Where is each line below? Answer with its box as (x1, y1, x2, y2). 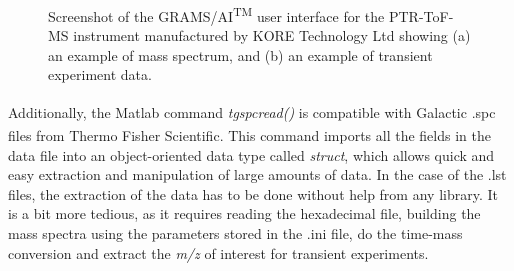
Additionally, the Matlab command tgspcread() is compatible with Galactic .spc (8, 101, 496, 122)
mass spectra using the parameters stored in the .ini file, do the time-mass (8, 222, 463, 243)
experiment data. (48, 64, 152, 85)
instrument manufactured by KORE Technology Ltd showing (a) (73, 25, 471, 46)
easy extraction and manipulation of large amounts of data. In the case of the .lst (8, 164, 507, 185)
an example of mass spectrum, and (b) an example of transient (48, 44, 433, 65)
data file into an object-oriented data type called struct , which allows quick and (8, 144, 495, 165)
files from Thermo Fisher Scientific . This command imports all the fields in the (8, 124, 491, 145)
